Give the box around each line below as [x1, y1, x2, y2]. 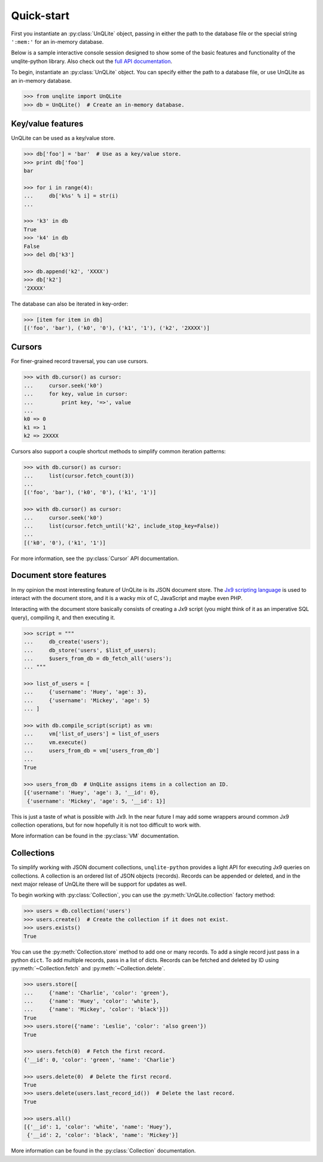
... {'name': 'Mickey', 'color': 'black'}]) [23, 1006, 169, 1013]
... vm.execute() [23, 739, 87, 746]
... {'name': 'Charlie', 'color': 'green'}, [23, 989, 169, 996]
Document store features [11, 570, 107, 580]
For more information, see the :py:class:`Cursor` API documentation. [11, 555, 179, 562]
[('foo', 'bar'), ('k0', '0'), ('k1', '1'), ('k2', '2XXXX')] [23, 324, 210, 331]
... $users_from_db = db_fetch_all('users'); [23, 655, 172, 662]
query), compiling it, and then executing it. [11, 614, 115, 621]
